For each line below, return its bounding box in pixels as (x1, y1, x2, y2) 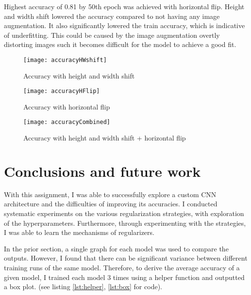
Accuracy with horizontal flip (23, 101, 110, 111)
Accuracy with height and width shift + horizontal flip (23, 133, 186, 143)
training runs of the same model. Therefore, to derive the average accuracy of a (4, 263, 240, 272)
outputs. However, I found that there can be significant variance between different (4, 253, 248, 263)
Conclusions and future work (4, 161, 201, 181)
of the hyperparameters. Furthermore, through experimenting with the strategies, (4, 217, 246, 228)
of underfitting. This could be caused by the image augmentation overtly (4, 30, 220, 40)
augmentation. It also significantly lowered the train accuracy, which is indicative (4, 20, 245, 31)
